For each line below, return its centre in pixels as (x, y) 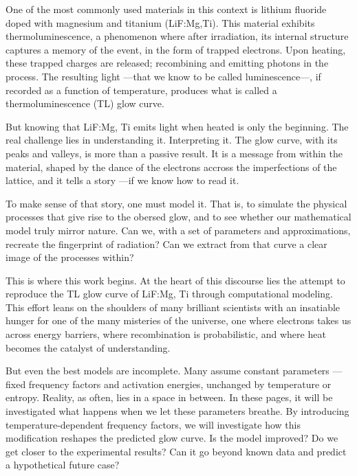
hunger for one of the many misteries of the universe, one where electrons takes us (178, 320)
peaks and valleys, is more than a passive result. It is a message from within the (174, 153)
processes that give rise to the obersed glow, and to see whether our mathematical (178, 217)
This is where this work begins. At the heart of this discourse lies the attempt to (175, 280)
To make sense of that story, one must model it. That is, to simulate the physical (176, 203)
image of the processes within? (70, 257)
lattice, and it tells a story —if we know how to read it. (122, 180)
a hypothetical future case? (63, 465)
